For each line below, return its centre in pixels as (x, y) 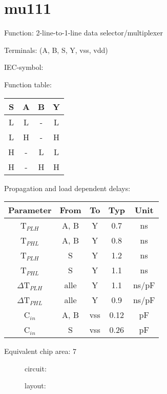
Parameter (30, 210)
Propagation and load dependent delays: (67, 188)
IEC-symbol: (24, 67)
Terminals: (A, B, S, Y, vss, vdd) (56, 50)
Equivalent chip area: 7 (40, 351)
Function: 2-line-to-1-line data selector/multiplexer (83, 33)
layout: (35, 386)
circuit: (36, 368)
